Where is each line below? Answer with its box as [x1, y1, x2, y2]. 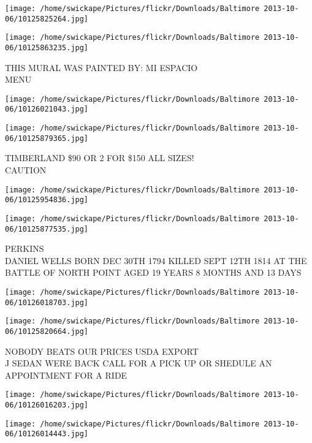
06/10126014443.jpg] [5, 430, 89, 439]
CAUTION [5, 164, 47, 176]
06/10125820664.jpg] [5, 327, 89, 336]
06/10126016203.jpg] [5, 401, 89, 410]
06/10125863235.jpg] [5, 43, 89, 52]
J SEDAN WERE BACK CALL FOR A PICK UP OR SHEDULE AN [5, 357, 272, 369]
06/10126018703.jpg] [5, 298, 89, 307]
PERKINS [5, 242, 44, 255]
